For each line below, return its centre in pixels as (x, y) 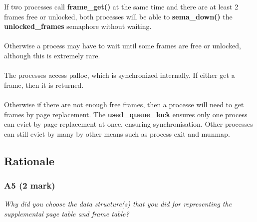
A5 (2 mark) (30, 185)
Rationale (29, 160)
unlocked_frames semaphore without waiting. (78, 26)
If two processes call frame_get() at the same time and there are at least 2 (121, 6)
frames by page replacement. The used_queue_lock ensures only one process (126, 114)
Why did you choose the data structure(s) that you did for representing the (118, 204)
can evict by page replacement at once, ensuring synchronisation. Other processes (128, 124)
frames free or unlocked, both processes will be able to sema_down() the (118, 16)
